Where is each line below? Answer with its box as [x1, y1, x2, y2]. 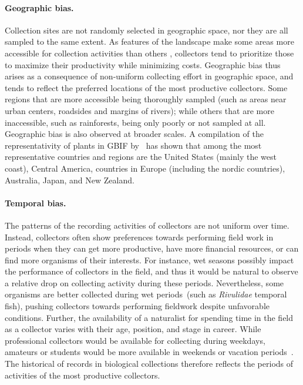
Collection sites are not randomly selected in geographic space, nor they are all [5, 24, 288, 36]
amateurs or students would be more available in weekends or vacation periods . [5, 346, 294, 358]
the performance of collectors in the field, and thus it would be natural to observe [5, 265, 298, 277]
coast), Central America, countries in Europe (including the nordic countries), [5, 162, 285, 174]
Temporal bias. [5, 196, 66, 209]
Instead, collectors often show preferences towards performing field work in [5, 230, 274, 243]
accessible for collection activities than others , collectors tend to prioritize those [5, 46, 294, 59]
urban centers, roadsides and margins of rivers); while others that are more [5, 104, 274, 116]
